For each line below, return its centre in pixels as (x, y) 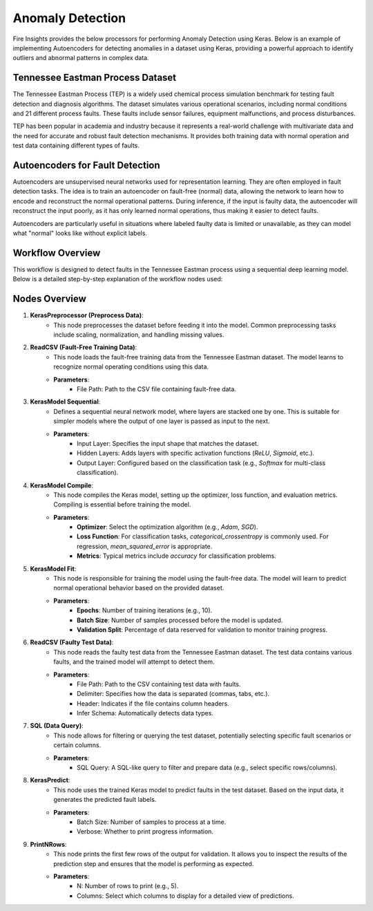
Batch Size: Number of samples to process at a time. (152, 822)
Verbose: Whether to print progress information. (145, 832)
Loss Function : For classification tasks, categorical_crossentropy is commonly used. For (203, 536)
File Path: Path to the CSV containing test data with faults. (159, 684)
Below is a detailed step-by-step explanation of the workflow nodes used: (118, 279)
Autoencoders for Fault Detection (86, 165)
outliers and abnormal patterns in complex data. (81, 58)
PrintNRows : (48, 844)
